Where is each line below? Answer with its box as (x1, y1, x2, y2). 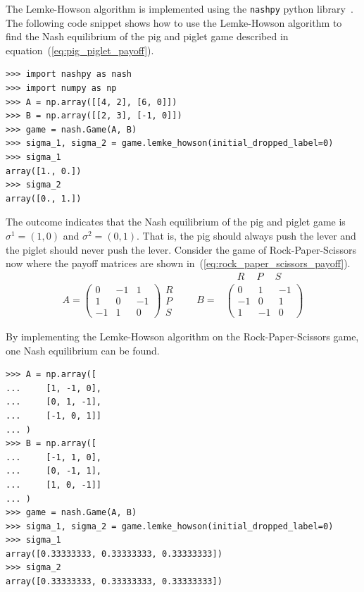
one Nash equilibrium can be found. (6, 343, 160, 357)
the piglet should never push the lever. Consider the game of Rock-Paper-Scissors (6, 242, 357, 257)
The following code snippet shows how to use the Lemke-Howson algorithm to (6, 15, 342, 30)
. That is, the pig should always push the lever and (137, 228, 356, 242)
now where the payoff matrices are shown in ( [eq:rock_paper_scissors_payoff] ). (6, 256, 351, 271)
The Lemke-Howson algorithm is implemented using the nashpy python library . (6, 1, 353, 16)
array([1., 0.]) (6, 166, 82, 176)
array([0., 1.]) (6, 193, 82, 204)
